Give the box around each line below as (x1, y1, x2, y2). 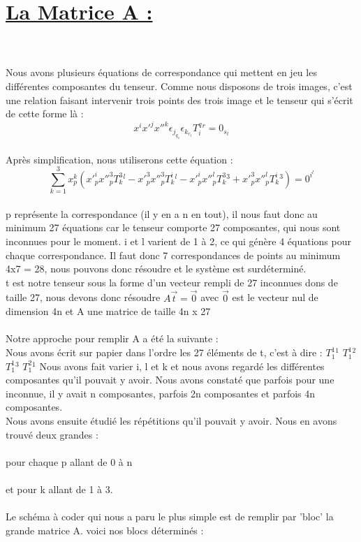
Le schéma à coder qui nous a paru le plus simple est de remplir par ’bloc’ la (6, 509, 334, 524)
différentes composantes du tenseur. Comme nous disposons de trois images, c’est (6, 78, 353, 93)
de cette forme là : (6, 106, 84, 121)
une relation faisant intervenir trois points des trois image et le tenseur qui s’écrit (6, 92, 353, 107)
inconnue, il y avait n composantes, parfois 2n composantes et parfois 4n (6, 386, 316, 400)
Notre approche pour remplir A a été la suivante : (6, 331, 219, 346)
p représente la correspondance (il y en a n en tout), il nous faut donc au (6, 206, 318, 221)
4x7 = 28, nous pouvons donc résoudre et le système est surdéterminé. (6, 261, 307, 276)
